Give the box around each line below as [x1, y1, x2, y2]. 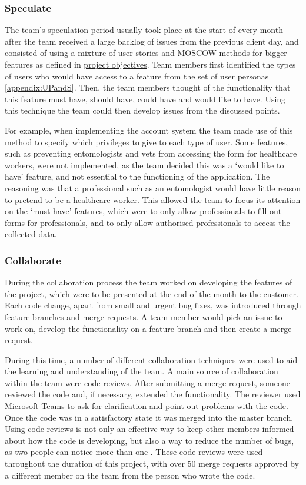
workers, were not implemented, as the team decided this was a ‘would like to [5, 158, 284, 171]
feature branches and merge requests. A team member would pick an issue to [5, 310, 282, 323]
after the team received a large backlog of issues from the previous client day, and [5, 35, 299, 47]
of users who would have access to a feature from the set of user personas [5, 69, 269, 82]
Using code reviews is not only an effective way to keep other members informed [5, 423, 294, 435]
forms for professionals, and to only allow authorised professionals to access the [5, 216, 290, 228]
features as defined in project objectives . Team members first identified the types [5, 58, 296, 70]
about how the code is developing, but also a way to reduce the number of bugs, [5, 434, 294, 446]
